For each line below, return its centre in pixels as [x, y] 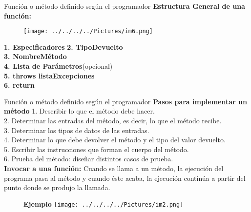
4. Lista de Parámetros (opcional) [58, 66]
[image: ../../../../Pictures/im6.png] [88, 31]
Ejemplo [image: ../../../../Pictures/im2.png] [104, 203]
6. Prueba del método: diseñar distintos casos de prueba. [89, 159]
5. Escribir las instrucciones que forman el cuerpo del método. [96, 149]
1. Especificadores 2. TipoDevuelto [63, 47]
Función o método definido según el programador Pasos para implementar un [125, 101]
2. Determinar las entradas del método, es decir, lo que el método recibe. [113, 120]
